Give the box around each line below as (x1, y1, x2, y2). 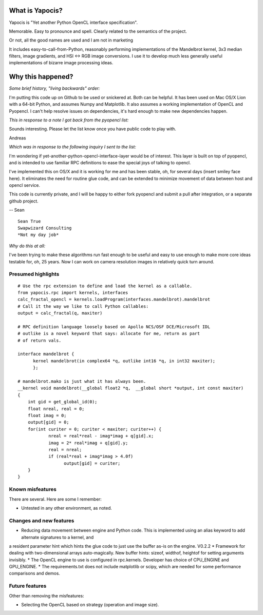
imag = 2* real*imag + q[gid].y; (48, 440, 129, 446)
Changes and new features (9, 517, 75, 524)
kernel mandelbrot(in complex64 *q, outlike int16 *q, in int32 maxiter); (33, 358, 216, 363)
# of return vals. (18, 337, 62, 343)
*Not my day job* (18, 232, 59, 238)
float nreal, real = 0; (27, 406, 85, 412)
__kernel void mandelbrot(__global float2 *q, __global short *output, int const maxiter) (18, 385, 244, 391)
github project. (9, 198, 38, 204)
